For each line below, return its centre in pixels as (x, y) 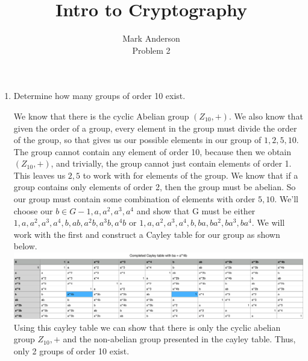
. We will (268, 222)
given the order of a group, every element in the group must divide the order (155, 128)
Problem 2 (151, 50)
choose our (33, 210)
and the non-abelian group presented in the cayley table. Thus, (179, 339)
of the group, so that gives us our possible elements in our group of (137, 140)
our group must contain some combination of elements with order (134, 199)
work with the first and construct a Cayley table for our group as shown (147, 234)
